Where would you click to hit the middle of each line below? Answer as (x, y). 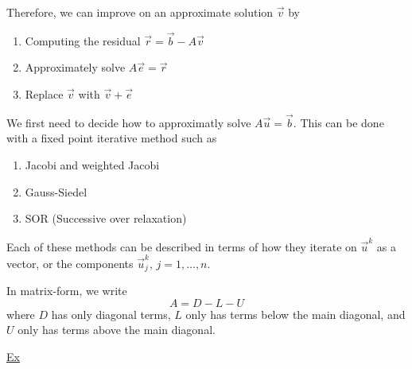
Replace (44, 94)
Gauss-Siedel (56, 191)
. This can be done (338, 122)
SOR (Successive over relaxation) (106, 218)
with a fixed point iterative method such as (112, 138)
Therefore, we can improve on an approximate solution (140, 12)
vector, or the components (70, 263)
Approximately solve (75, 67)
